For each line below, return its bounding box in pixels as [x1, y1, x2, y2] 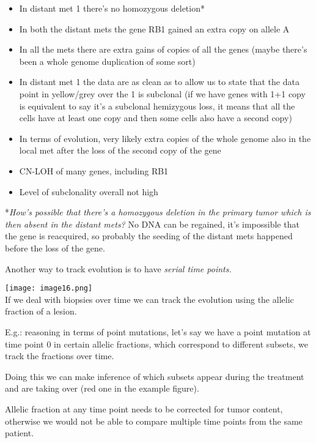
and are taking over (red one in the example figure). [5, 382, 199, 395]
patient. [5, 426, 34, 439]
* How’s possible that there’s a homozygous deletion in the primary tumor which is [5, 206, 311, 218]
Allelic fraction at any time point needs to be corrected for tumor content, [5, 402, 283, 415]
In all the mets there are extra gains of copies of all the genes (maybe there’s [19, 43, 307, 56]
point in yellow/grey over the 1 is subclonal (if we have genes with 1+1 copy [19, 87, 306, 100]
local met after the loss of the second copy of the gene [19, 144, 221, 157]
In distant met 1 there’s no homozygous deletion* [19, 2, 205, 14]
